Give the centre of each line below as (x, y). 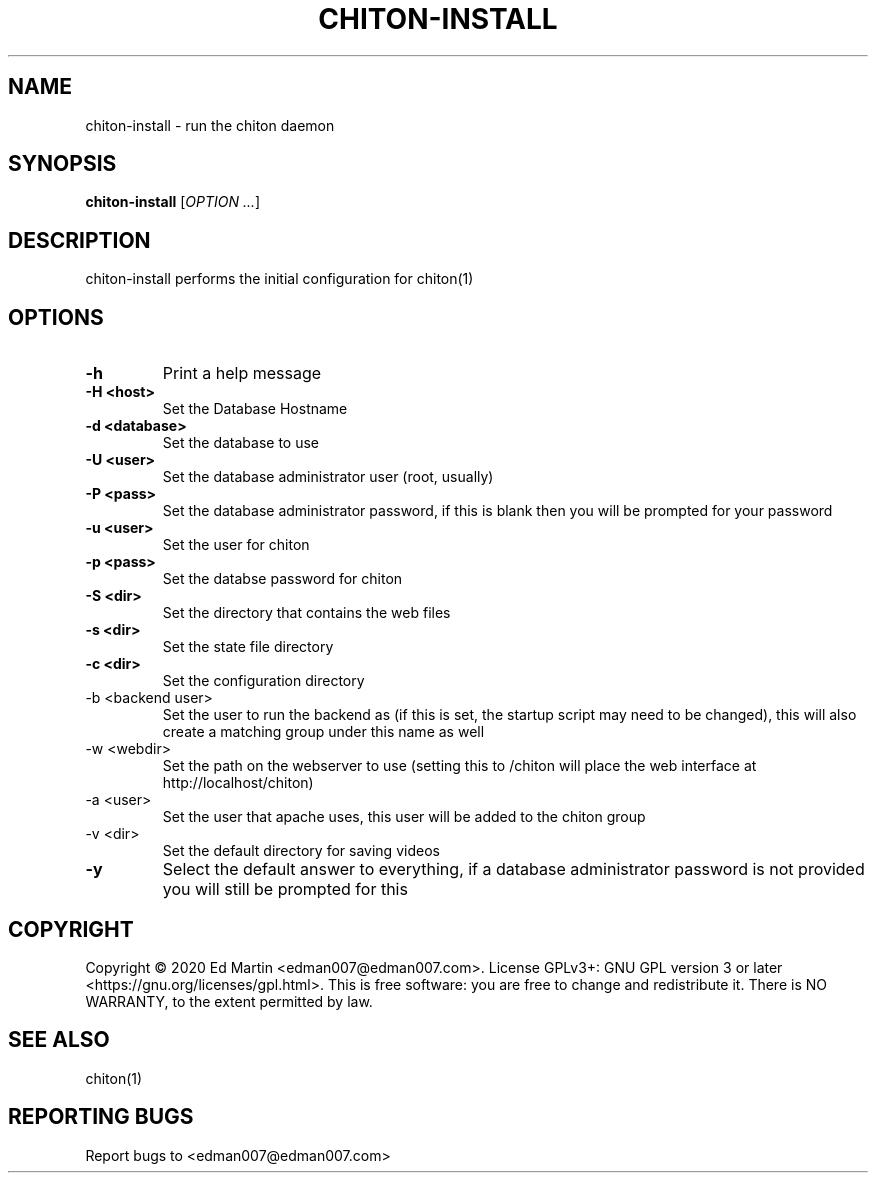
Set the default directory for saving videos (301, 851)
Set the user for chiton (236, 545)
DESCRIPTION (79, 240)
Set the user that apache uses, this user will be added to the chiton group (404, 817)
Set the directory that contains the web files (306, 613)
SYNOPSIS (62, 164)
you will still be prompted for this (285, 889)
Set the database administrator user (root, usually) (328, 477)
